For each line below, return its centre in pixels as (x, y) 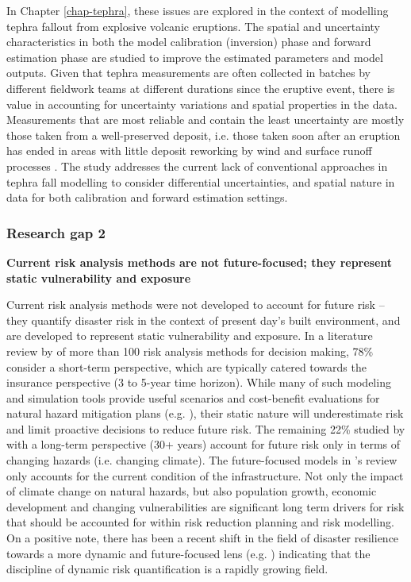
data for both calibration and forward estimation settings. (147, 197)
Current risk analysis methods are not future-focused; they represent (200, 262)
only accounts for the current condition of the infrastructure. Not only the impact (205, 475)
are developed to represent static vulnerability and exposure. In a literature (190, 335)
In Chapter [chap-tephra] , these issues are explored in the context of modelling (198, 10)
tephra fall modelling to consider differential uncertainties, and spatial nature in (201, 181)
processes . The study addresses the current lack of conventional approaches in (197, 166)
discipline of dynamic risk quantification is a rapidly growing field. (167, 569)
